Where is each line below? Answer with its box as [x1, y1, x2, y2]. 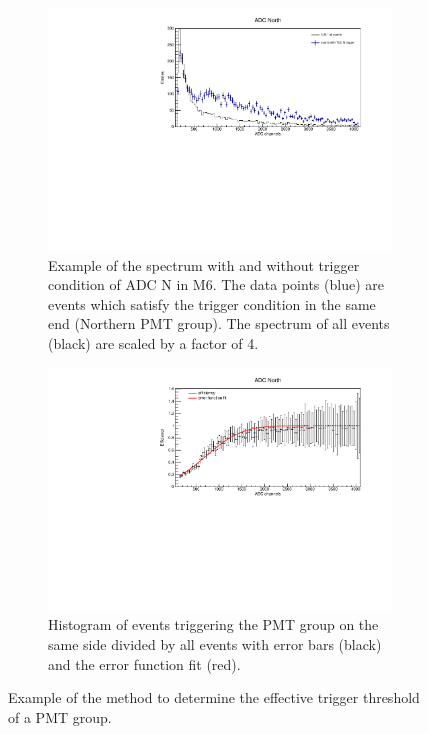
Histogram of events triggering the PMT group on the [48, 614, 379, 635]
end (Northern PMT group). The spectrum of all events [48, 313, 390, 334]
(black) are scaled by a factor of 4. [48, 333, 259, 354]
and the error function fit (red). [48, 653, 241, 674]
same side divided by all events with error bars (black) [48, 633, 382, 654]
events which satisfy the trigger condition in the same [48, 293, 376, 314]
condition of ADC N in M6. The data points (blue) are [48, 274, 384, 295]
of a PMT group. [8, 706, 112, 727]
